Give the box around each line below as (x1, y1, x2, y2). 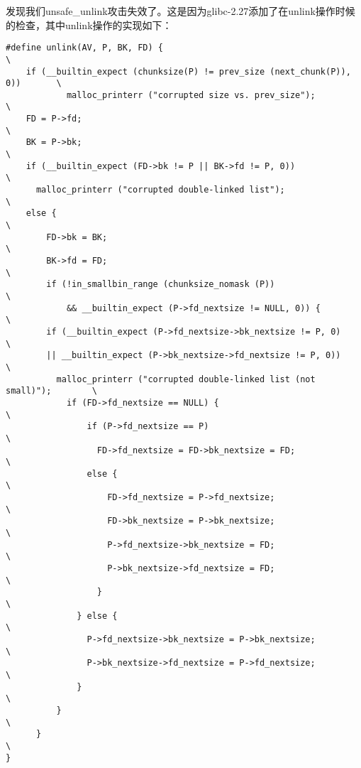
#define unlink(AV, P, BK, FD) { (6, 43, 163, 53)
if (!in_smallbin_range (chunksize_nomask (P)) (46, 279, 275, 290)
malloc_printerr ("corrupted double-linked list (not (56, 374, 316, 384)
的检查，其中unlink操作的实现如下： (6, 17, 172, 32)
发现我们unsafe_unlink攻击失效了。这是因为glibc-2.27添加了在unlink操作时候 (6, 4, 355, 18)
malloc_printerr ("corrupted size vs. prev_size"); (66, 90, 316, 100)
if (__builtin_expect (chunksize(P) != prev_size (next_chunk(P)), (26, 66, 351, 77)
